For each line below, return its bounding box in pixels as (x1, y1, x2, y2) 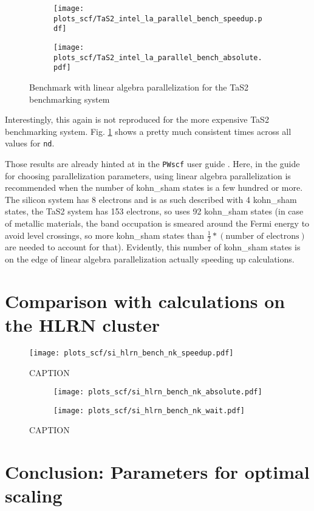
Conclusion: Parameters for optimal (5, 459, 310, 484)
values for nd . (5, 137, 55, 149)
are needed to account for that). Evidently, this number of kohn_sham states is (5, 241, 301, 253)
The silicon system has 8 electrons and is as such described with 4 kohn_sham (5, 193, 297, 205)
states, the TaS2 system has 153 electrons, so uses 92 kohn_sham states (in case (5, 205, 304, 218)
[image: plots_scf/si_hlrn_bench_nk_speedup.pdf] (29, 348, 234, 357)
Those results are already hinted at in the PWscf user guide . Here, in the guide (5, 157, 300, 170)
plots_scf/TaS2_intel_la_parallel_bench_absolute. (53, 53, 262, 62)
